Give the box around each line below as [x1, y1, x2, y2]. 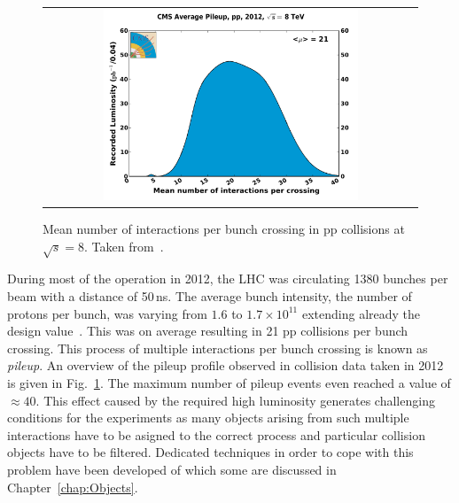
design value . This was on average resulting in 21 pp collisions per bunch [7, 321, 408, 340]
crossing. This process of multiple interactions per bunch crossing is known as [7, 338, 428, 357]
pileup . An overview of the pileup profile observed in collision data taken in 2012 [7, 356, 444, 375]
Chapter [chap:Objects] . [7, 477, 138, 496]
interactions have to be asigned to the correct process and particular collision [7, 425, 425, 444]
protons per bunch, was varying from [7, 304, 207, 322]
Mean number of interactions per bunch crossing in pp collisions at [43, 220, 405, 238]
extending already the [301, 304, 421, 322]
